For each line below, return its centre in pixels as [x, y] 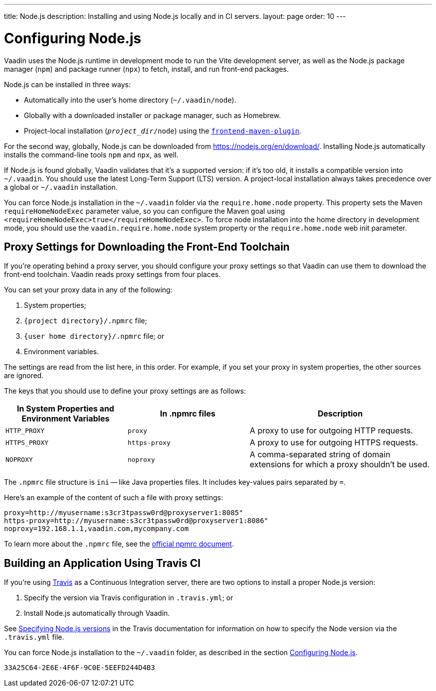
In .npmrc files [188, 414]
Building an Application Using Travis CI [102, 563]
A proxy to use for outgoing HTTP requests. [331, 431]
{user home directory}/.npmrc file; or [94, 336]
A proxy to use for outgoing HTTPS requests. [334, 443]
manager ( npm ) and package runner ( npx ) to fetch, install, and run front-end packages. [147, 69]
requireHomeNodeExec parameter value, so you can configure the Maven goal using [145, 211]
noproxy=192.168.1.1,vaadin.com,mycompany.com [96, 529]
